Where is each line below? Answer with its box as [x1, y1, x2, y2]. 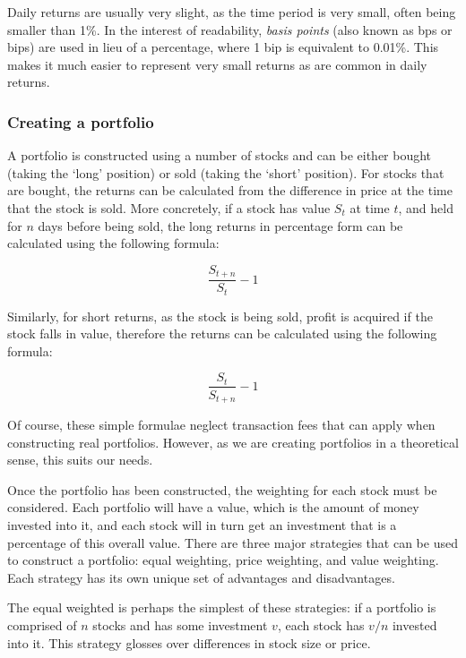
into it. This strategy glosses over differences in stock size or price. [7, 633, 371, 652]
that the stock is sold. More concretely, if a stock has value [7, 198, 331, 217]
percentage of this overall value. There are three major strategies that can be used [7, 533, 458, 551]
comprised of [7, 615, 77, 634]
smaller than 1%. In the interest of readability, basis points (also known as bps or [7, 20, 453, 38]
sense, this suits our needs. [7, 450, 153, 469]
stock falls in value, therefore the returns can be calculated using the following [7, 324, 437, 343]
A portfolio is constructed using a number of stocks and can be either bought [7, 146, 432, 165]
